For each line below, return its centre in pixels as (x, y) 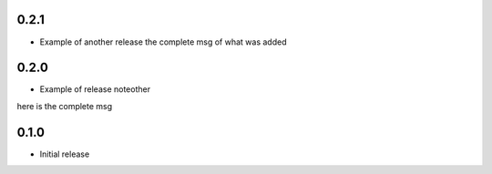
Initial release (65, 154)
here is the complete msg (65, 106)
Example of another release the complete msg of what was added (163, 42)
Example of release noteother (95, 89)
